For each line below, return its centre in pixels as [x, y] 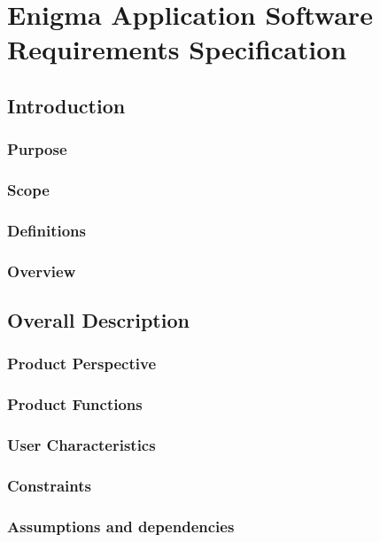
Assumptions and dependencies [121, 526]
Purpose [37, 149]
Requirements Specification [177, 49]
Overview [42, 271]
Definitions [47, 230]
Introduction [66, 105]
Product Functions [75, 404]
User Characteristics [81, 445]
